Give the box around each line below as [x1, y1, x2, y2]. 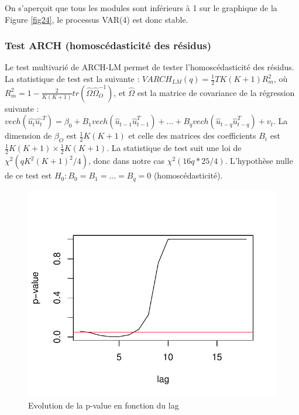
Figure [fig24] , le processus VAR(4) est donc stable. [5, 13, 188, 25]
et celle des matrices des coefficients [128, 129, 256, 142]
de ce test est [5, 169, 52, 181]
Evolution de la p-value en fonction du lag [28, 399, 179, 411]
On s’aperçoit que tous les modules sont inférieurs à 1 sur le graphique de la [5, 2, 277, 13]
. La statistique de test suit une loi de [106, 142, 242, 154]
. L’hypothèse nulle [225, 155, 293, 167]
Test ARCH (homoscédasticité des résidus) [5, 38, 211, 53]
